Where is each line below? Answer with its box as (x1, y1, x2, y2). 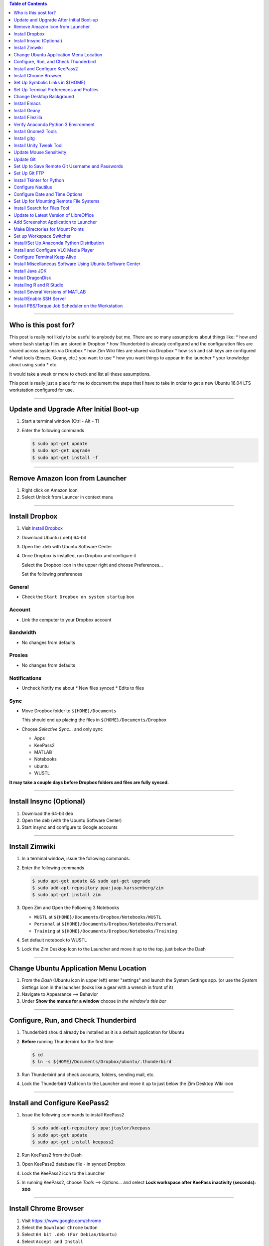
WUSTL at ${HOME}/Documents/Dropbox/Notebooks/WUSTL (34, 914, 162, 920)
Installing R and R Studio (13, 282, 64, 288)
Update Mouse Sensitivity (13, 150, 67, 156)
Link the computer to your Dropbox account (21, 617, 112, 623)
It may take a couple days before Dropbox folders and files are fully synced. (9, 779, 169, 785)
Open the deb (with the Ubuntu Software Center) (21, 817, 122, 823)
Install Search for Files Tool (13, 205, 70, 211)
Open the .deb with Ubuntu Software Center (21, 544, 112, 550)
